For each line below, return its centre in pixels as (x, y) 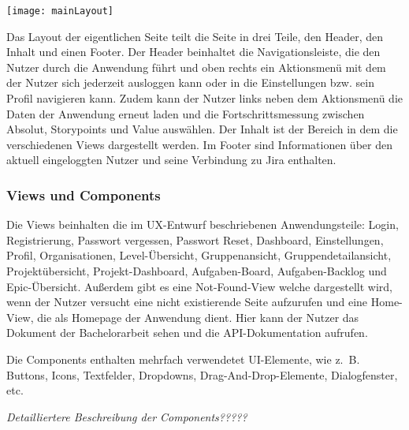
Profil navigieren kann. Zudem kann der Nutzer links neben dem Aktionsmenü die (204, 98)
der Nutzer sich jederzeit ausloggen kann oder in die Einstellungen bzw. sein (190, 82)
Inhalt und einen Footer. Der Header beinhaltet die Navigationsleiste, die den (193, 52)
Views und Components (84, 194)
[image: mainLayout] (60, 11)
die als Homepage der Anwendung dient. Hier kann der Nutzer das (198, 317)
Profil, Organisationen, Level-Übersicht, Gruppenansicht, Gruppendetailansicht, (199, 255)
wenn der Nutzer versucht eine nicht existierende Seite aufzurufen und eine (187, 302)
